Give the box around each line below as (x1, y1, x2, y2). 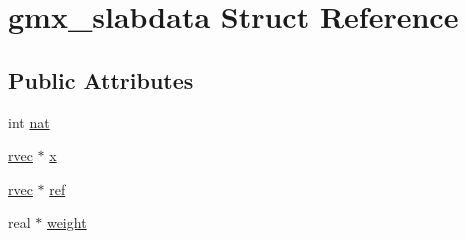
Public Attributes (8, 64, 194, 95)
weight (46, 212, 87, 233)
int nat (8, 111, 50, 132)
